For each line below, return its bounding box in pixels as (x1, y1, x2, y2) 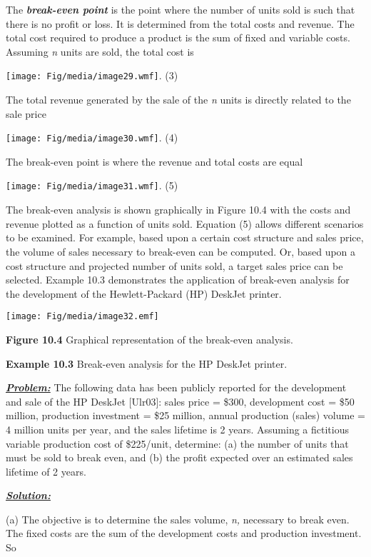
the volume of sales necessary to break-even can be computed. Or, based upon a (6, 244, 356, 259)
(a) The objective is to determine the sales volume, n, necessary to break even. (6, 511, 350, 526)
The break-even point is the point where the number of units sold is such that (6, 2, 355, 16)
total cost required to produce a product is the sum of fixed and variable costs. (6, 30, 350, 45)
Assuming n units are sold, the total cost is (6, 44, 194, 59)
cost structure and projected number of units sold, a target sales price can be (6, 258, 343, 273)
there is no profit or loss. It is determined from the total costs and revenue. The (6, 16, 355, 31)
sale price (6, 106, 46, 121)
